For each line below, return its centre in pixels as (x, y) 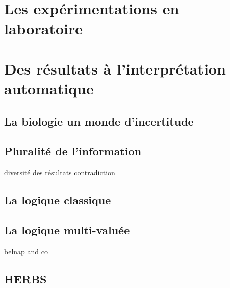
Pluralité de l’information (73, 151)
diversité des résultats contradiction (60, 172)
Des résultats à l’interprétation (115, 68)
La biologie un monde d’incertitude (99, 121)
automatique (49, 88)
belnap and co (26, 251)
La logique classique (58, 200)
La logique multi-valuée (67, 230)
